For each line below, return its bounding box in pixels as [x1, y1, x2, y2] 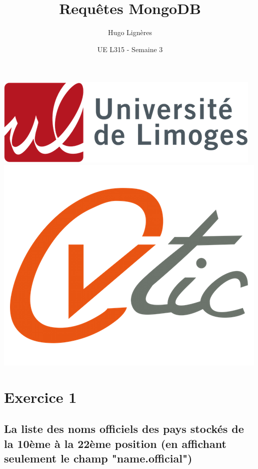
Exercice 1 [4, 386, 77, 407]
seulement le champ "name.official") [4, 450, 192, 466]
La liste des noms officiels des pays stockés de [4, 421, 244, 436]
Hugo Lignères [108, 27, 152, 38]
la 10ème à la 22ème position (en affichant [4, 435, 226, 451]
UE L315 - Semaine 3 [97, 44, 163, 54]
